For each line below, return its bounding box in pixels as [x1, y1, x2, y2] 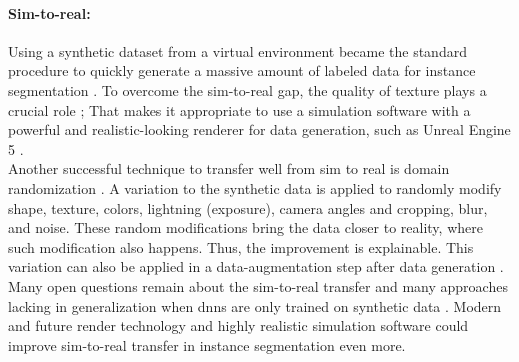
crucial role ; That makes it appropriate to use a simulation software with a [8, 99, 471, 120]
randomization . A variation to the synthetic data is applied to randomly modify [8, 177, 502, 198]
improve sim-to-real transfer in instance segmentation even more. [8, 334, 406, 355]
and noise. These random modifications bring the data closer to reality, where [8, 217, 483, 238]
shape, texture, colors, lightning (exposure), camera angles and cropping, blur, [8, 197, 488, 218]
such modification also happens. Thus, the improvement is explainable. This [8, 236, 474, 257]
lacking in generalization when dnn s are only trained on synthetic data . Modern [8, 295, 502, 316]
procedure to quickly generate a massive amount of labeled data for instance [8, 60, 476, 81]
